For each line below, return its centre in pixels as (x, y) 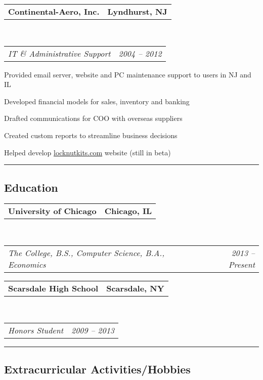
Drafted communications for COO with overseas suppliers (93, 118)
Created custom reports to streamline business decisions (91, 135)
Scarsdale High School (53, 288)
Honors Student (36, 330)
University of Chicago (52, 211)
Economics (27, 264)
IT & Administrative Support (59, 53)
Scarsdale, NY (135, 288)
